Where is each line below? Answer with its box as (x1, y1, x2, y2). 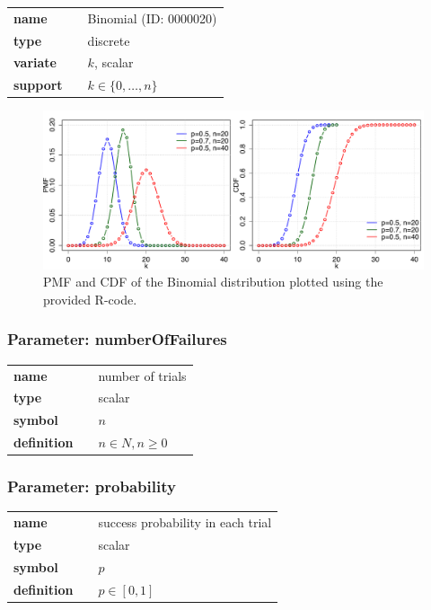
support (13, 75, 63, 94)
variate (13, 53, 57, 72)
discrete (87, 31, 130, 49)
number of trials (98, 366, 187, 385)
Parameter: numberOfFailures (7, 328, 227, 350)
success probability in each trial (98, 513, 272, 532)
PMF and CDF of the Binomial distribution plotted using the (43, 272, 383, 291)
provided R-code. (43, 289, 137, 308)
